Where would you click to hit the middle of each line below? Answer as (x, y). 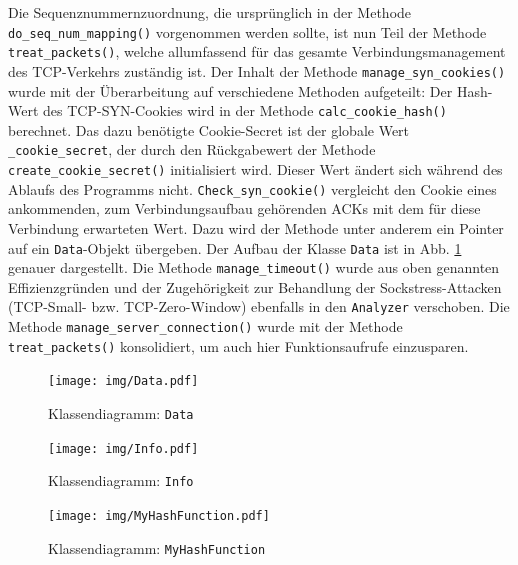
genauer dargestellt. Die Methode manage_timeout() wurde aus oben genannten (254, 267)
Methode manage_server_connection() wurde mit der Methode (205, 326)
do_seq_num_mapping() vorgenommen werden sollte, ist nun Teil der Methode (247, 31)
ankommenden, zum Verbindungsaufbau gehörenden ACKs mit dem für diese (244, 208)
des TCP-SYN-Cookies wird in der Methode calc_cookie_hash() (245, 110)
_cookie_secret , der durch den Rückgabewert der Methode (192, 149)
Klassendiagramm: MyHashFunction (157, 547)
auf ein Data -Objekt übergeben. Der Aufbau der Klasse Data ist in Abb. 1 (235, 247)
